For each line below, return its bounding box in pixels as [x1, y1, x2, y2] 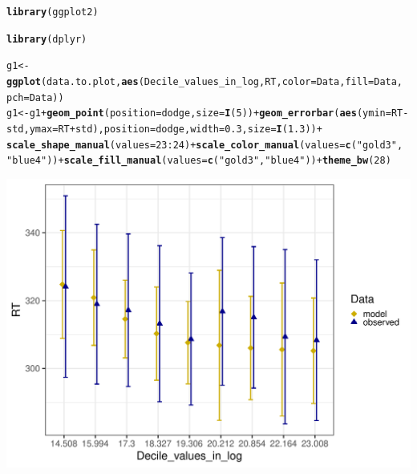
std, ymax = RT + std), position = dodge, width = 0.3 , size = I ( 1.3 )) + [6, 123, 322, 135]
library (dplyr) [6, 33, 87, 45]
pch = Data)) [6, 91, 64, 103]
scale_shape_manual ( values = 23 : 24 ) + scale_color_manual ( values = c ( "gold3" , [6, 139, 403, 151]
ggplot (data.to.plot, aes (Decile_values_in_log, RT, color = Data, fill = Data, [6, 75, 403, 87]
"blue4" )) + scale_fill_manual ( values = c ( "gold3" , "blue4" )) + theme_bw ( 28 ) [6, 155, 391, 167]
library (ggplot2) [6, 6, 99, 18]
